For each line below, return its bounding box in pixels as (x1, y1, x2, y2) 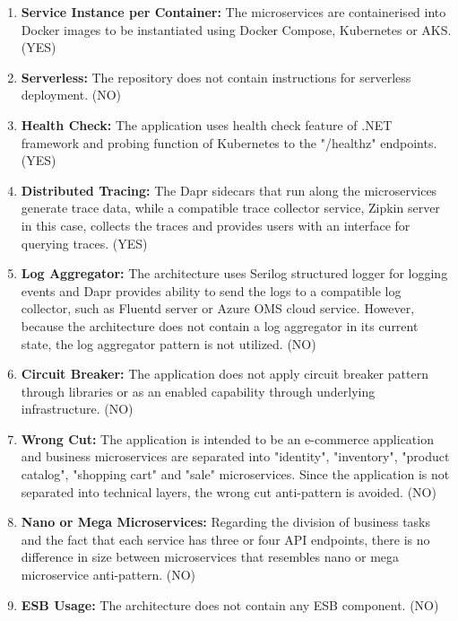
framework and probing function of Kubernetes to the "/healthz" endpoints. (21, 133, 437, 152)
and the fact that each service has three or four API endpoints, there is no (21, 529, 430, 548)
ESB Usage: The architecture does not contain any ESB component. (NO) (21, 595, 439, 614)
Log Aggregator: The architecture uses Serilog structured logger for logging (21, 264, 448, 283)
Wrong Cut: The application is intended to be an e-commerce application (21, 429, 434, 448)
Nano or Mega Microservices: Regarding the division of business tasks (21, 512, 431, 531)
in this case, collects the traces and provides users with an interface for (21, 215, 410, 234)
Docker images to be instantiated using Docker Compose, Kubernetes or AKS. (21, 20, 452, 39)
